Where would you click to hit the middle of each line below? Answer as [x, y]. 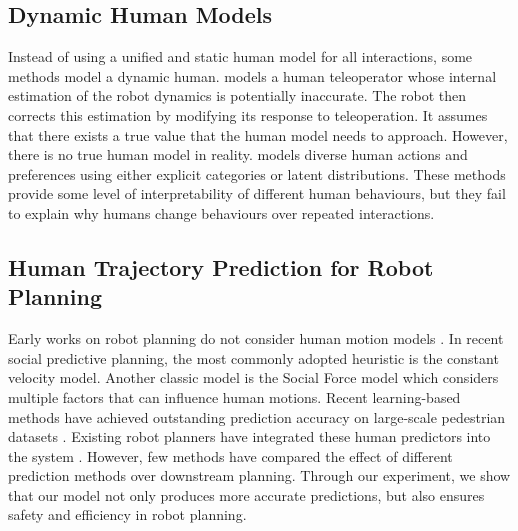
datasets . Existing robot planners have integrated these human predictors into [249, 436]
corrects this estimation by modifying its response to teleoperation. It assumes [248, 114]
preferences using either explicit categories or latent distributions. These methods [257, 173]
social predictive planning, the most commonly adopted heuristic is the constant [253, 357]
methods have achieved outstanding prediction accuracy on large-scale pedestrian [257, 416]
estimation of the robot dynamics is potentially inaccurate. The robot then [237, 95]
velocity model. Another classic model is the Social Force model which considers [253, 377]
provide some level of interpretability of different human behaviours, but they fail [257, 193]
